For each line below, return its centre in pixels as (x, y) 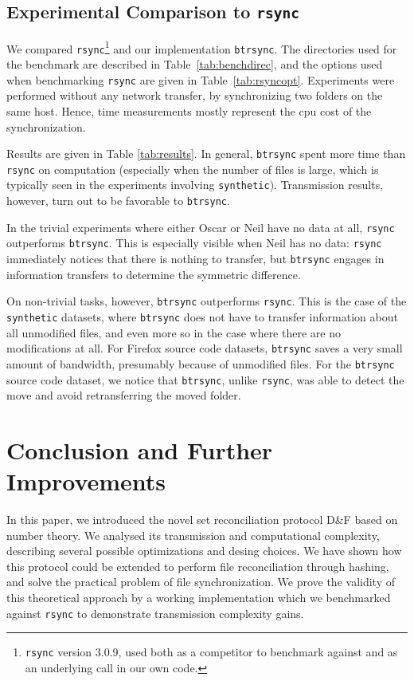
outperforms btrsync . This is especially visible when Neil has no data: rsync (194, 243)
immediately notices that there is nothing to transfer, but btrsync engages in (195, 259)
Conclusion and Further (140, 449)
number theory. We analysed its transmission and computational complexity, (193, 535)
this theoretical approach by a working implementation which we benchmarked (199, 598)
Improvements (86, 481)
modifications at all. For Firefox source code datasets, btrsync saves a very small (205, 348)
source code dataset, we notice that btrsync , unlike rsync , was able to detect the (205, 379)
